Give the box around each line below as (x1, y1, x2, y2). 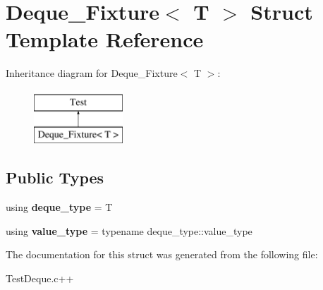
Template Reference (6, 25, 204, 54)
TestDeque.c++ (6, 271, 74, 286)
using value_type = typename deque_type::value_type (6, 223, 252, 238)
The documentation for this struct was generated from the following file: (6, 247, 318, 262)
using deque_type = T (6, 200, 113, 215)
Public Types (6, 167, 104, 188)
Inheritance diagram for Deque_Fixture (6, 66, 178, 80)
